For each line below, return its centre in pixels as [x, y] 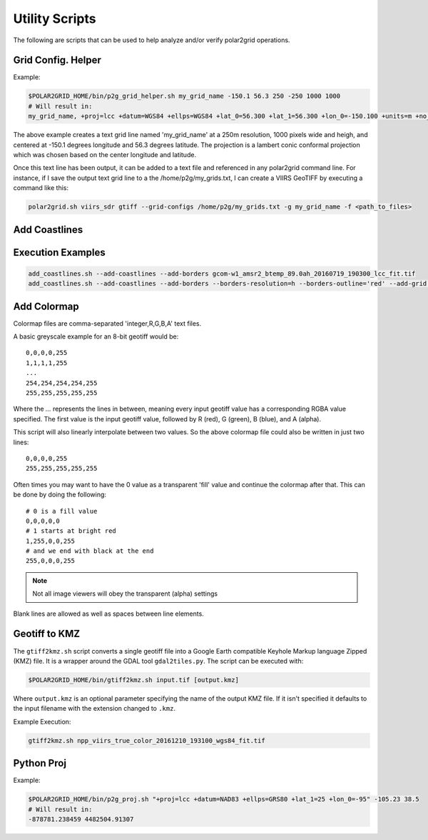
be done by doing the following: [60, 495]
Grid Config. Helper [57, 60]
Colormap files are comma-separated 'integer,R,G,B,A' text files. [107, 323]
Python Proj [40, 763]
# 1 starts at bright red [71, 531]
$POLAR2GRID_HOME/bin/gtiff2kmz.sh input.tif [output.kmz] [133, 680]
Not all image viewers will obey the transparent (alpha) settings [125, 594]
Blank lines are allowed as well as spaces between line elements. [109, 614]
